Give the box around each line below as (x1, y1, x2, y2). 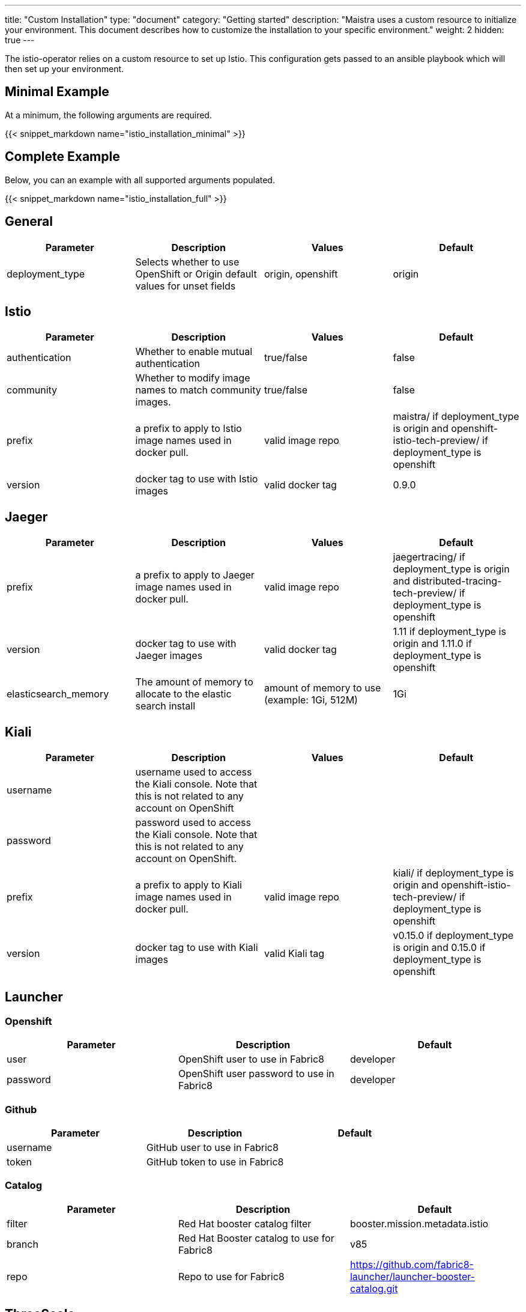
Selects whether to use (135, 255, 240, 268)
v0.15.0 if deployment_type (393, 929, 514, 942)
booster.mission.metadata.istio (349, 1217, 489, 1230)
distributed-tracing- (413, 575, 502, 588)
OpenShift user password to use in (178, 1068, 334, 1080)
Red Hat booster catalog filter (178, 1217, 312, 1230)
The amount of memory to (135, 676, 253, 688)
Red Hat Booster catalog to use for (178, 1232, 334, 1244)
